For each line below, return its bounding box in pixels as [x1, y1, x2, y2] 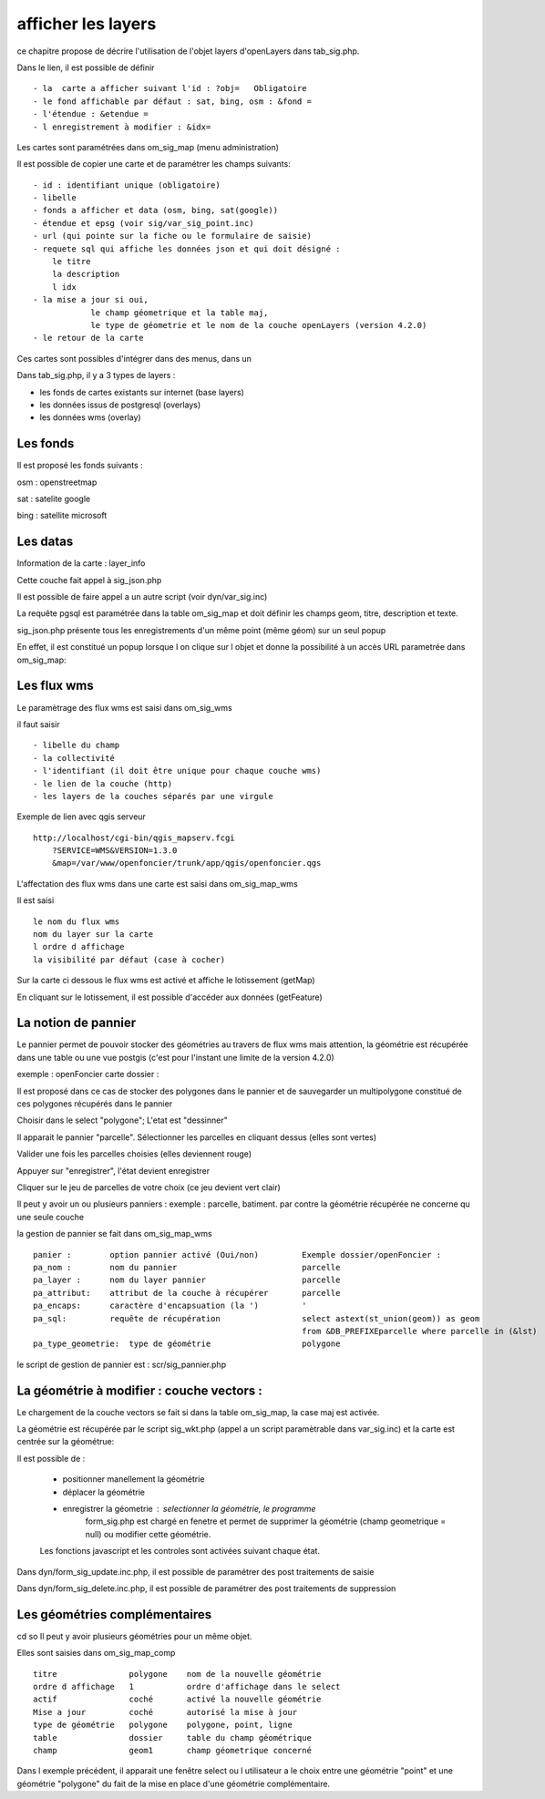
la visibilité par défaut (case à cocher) [33, 954, 226, 965]
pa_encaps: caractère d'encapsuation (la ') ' [33, 1300, 307, 1311]
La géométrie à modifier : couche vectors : [16, 1383, 263, 1398]
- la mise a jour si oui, [33, 294, 149, 305]
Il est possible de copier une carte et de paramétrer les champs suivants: [16, 159, 291, 170]
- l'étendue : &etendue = [33, 109, 149, 119]
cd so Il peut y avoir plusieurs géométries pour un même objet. [16, 1630, 252, 1641]
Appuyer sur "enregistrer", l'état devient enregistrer [16, 1165, 210, 1176]
